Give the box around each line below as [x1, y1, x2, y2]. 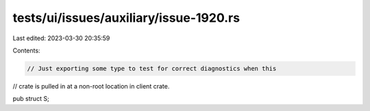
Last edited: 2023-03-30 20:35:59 [12, 34, 110, 42]
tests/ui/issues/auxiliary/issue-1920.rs [12, 10, 240, 25]
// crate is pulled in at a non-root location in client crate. [12, 82, 170, 90]
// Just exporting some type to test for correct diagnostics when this [27, 65, 277, 72]
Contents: [12, 46, 40, 54]
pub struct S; [12, 95, 49, 103]
